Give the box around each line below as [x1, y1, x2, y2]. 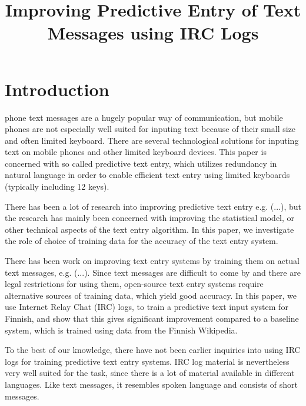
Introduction [5, 77, 109, 101]
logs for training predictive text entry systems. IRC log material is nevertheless [5, 355, 290, 367]
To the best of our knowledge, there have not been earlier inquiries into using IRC [5, 344, 301, 356]
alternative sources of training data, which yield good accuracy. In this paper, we [5, 289, 297, 301]
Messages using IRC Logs [47, 21, 259, 45]
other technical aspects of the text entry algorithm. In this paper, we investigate [5, 223, 294, 235]
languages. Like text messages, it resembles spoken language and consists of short [5, 378, 298, 390]
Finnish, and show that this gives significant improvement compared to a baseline [5, 312, 299, 324]
